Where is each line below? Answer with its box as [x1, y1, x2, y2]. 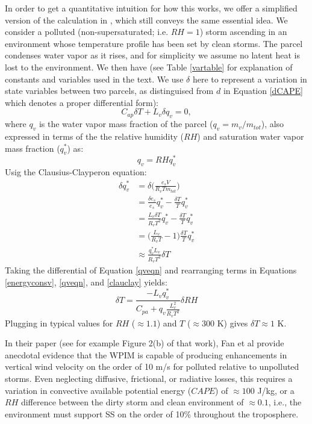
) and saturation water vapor [197, 129, 304, 142]
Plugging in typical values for [5, 316, 113, 329]
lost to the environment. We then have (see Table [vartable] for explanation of [5, 60, 293, 73]
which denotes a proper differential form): [5, 96, 158, 108]
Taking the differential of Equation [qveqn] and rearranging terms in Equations [5, 264, 297, 276]
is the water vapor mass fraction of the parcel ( [39, 117, 213, 130]
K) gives [217, 316, 248, 329]
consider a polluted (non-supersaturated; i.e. [5, 25, 169, 38]
